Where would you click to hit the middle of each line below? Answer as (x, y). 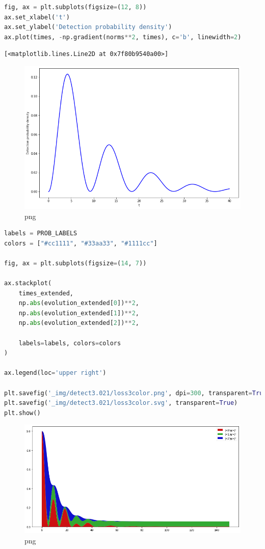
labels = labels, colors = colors (70, 343)
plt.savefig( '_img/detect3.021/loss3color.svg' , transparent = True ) (121, 403)
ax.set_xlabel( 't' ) (37, 17)
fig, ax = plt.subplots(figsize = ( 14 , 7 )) (75, 263)
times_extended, (46, 293)
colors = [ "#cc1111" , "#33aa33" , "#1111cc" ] (81, 243)
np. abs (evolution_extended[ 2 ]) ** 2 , (79, 323)
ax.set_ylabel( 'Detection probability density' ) (88, 27)
